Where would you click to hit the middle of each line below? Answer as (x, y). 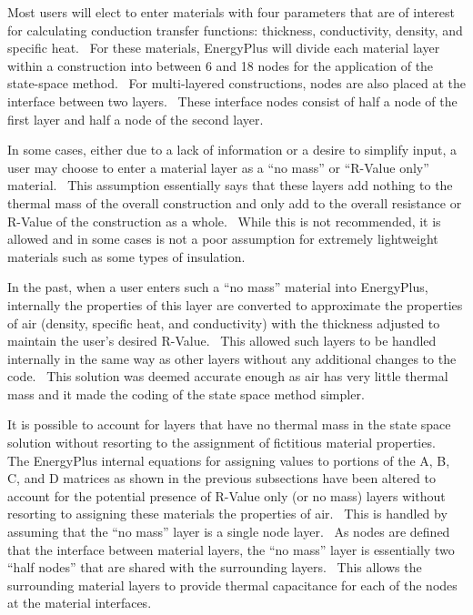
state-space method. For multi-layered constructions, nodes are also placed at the (236, 83)
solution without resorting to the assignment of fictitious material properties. (221, 443)
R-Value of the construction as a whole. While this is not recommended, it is (224, 221)
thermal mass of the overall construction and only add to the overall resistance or (235, 202)
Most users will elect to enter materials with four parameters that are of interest (231, 12)
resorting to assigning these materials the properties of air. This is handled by (227, 514)
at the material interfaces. (80, 603)
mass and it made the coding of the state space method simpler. (186, 393)
